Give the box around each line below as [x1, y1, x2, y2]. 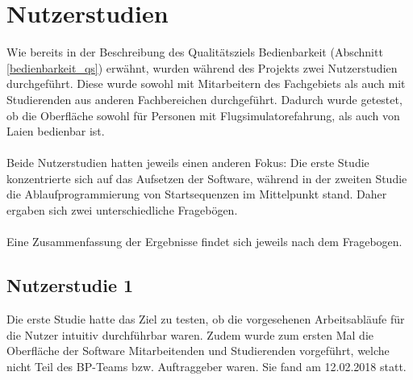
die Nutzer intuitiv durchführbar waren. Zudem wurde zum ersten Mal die [6, 326, 373, 343]
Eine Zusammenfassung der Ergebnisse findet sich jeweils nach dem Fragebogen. [6, 233, 403, 250]
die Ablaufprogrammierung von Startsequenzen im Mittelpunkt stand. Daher [6, 186, 387, 203]
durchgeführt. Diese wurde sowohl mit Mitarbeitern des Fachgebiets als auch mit [6, 75, 406, 92]
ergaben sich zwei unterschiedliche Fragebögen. [6, 202, 238, 219]
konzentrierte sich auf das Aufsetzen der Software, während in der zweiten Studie [6, 169, 407, 186]
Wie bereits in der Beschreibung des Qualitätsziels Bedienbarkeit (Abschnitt [6, 44, 383, 61]
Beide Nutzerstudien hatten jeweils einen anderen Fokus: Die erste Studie [6, 154, 369, 171]
